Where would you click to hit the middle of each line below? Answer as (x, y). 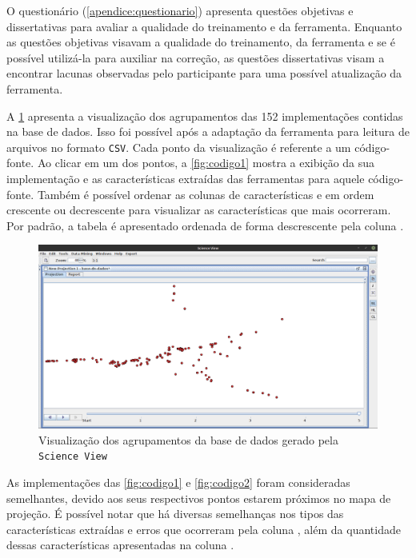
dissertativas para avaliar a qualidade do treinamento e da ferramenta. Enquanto (204, 26)
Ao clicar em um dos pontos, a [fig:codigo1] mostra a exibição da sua (206, 163)
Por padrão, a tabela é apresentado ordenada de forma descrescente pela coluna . (205, 225)
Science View (73, 457)
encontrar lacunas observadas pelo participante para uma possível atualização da (204, 73)
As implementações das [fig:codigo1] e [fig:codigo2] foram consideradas (178, 482)
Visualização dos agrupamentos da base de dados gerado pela (188, 439)
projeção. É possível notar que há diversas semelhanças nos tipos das (175, 514)
